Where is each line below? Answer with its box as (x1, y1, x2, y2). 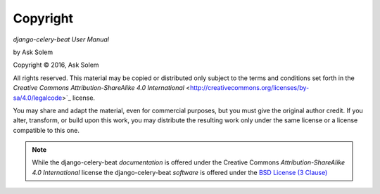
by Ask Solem (13, 48, 53, 56)
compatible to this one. (13, 126, 80, 134)
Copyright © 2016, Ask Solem (13, 60, 99, 70)
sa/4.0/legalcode (13, 93, 63, 102)
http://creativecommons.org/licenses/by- (190, 84, 310, 92)
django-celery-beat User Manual (13, 35, 109, 44)
